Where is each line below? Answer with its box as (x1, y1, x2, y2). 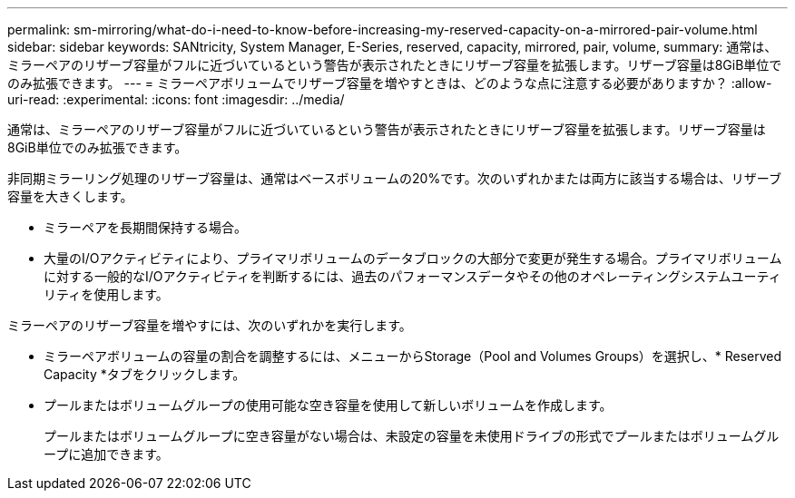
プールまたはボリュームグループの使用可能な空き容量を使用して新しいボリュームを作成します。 (44, 397, 613, 413)
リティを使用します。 (44, 287, 169, 302)
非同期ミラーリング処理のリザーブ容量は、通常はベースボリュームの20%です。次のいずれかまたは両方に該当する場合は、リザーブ (7, 171, 781, 186)
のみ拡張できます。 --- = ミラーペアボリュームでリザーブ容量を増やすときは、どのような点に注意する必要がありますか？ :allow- (7, 75, 772, 91)
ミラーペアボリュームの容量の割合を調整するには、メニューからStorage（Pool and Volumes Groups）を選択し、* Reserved (44, 348, 782, 364)
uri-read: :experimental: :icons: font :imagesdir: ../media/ (7, 92, 345, 107)
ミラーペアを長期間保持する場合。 (44, 220, 247, 235)
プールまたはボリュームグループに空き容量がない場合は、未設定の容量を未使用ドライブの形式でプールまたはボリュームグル (44, 428, 780, 444)
